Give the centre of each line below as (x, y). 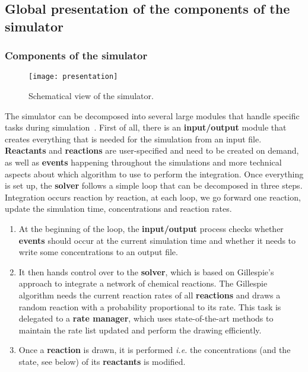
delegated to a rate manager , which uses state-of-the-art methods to (146, 318)
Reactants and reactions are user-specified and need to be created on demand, (152, 150)
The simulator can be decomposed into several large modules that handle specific (152, 115)
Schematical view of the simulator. (91, 96)
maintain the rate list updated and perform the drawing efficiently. (140, 330)
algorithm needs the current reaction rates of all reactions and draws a (150, 295)
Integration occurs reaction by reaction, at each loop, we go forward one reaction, (153, 197)
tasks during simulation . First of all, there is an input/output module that (146, 127)
